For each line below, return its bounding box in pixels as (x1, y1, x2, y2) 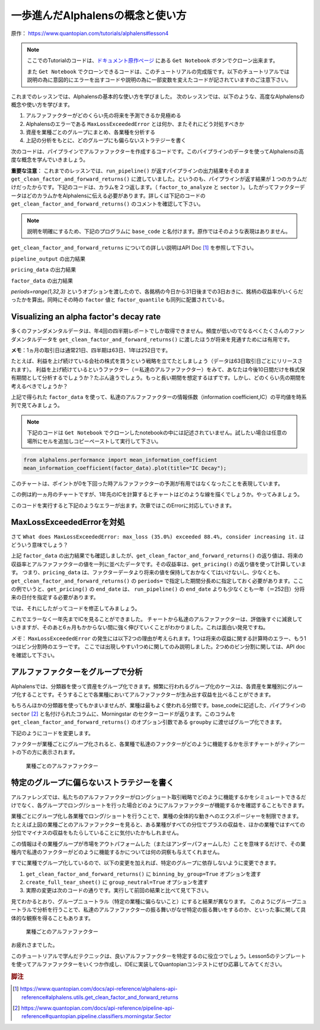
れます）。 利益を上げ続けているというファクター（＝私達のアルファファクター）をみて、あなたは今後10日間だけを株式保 (11, 366, 305, 373)
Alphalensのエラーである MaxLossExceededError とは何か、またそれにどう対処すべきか (25, 120, 245, 127)
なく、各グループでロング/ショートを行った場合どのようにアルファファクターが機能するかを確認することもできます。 (21, 801, 308, 808)
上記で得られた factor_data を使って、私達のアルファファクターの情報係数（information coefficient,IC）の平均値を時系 (11, 393, 307, 401)
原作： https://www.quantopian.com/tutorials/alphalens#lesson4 (11, 30, 169, 37)
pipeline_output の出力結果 (11, 255, 86, 262)
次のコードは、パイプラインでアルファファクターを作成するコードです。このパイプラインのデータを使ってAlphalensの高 (11, 147, 305, 155)
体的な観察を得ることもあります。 (11, 914, 94, 921)
